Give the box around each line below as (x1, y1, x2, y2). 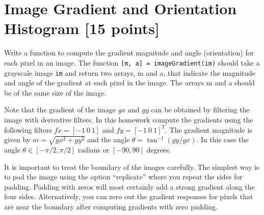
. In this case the (196, 134, 249, 145)
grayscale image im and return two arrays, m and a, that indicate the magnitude (4, 67, 256, 78)
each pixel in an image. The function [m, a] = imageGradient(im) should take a (4, 57, 260, 68)
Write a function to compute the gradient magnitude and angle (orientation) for (4, 47, 254, 58)
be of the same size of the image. (4, 87, 107, 98)
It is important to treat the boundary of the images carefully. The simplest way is (4, 161, 259, 172)
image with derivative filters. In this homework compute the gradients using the (4, 114, 253, 125)
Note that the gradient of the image (4, 104, 116, 115)
